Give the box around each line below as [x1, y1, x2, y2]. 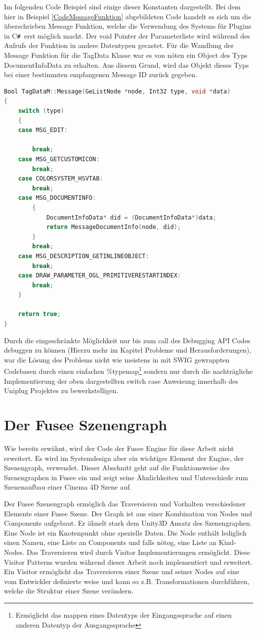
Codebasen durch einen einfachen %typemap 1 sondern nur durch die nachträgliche [4, 364, 253, 376]
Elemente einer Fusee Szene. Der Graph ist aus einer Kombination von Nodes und [4, 508, 253, 518]
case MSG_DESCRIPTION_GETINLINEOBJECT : [18, 252, 149, 260]
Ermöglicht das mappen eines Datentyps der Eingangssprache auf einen [15, 609, 232, 620]
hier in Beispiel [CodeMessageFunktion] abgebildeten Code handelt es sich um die [4, 11, 252, 21]
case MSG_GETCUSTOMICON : [18, 155, 100, 163]
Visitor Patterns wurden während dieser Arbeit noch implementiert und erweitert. [4, 556, 253, 567]
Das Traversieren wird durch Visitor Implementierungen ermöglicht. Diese [26, 546, 251, 557]
